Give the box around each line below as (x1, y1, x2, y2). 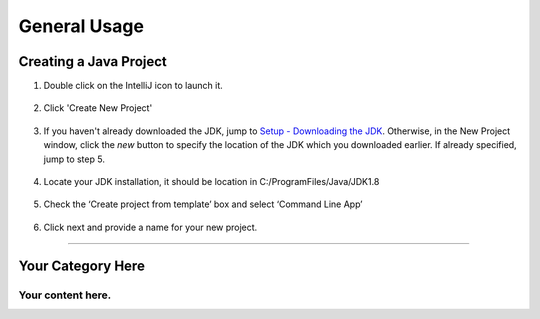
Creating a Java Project (18, 53, 167, 70)
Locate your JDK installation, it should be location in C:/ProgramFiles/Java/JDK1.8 (43, 176, 380, 188)
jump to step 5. (43, 153, 105, 165)
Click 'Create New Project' (43, 102, 153, 114)
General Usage (18, 15, 145, 37)
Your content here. (18, 288, 112, 302)
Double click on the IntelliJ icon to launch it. (43, 80, 224, 92)
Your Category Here (18, 257, 145, 274)
